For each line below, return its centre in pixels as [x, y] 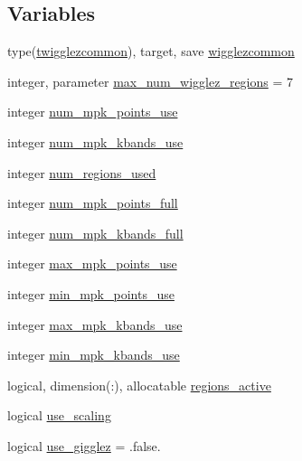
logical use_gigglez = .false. [84, 445]
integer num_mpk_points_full [93, 203]
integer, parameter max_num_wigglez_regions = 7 [151, 81]
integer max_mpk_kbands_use [95, 324]
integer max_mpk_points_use [92, 263]
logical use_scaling [59, 415]
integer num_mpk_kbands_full [95, 233]
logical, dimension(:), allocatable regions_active [139, 385]
